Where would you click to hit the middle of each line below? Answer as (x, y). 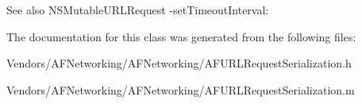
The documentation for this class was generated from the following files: (181, 36)
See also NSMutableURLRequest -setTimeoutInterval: (138, 10)
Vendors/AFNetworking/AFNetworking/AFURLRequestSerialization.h (179, 63)
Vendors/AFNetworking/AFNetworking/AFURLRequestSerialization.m (181, 89)
